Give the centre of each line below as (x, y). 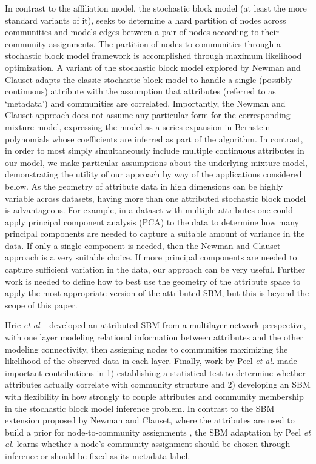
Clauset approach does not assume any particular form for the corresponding (148, 115)
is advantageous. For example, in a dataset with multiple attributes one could (149, 210)
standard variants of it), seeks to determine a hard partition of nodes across (146, 20)
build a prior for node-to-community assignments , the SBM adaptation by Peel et (158, 432)
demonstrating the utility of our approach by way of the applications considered (153, 174)
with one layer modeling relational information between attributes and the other (154, 337)
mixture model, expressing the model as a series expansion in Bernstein (138, 126)
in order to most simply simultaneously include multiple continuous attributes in (155, 151)
